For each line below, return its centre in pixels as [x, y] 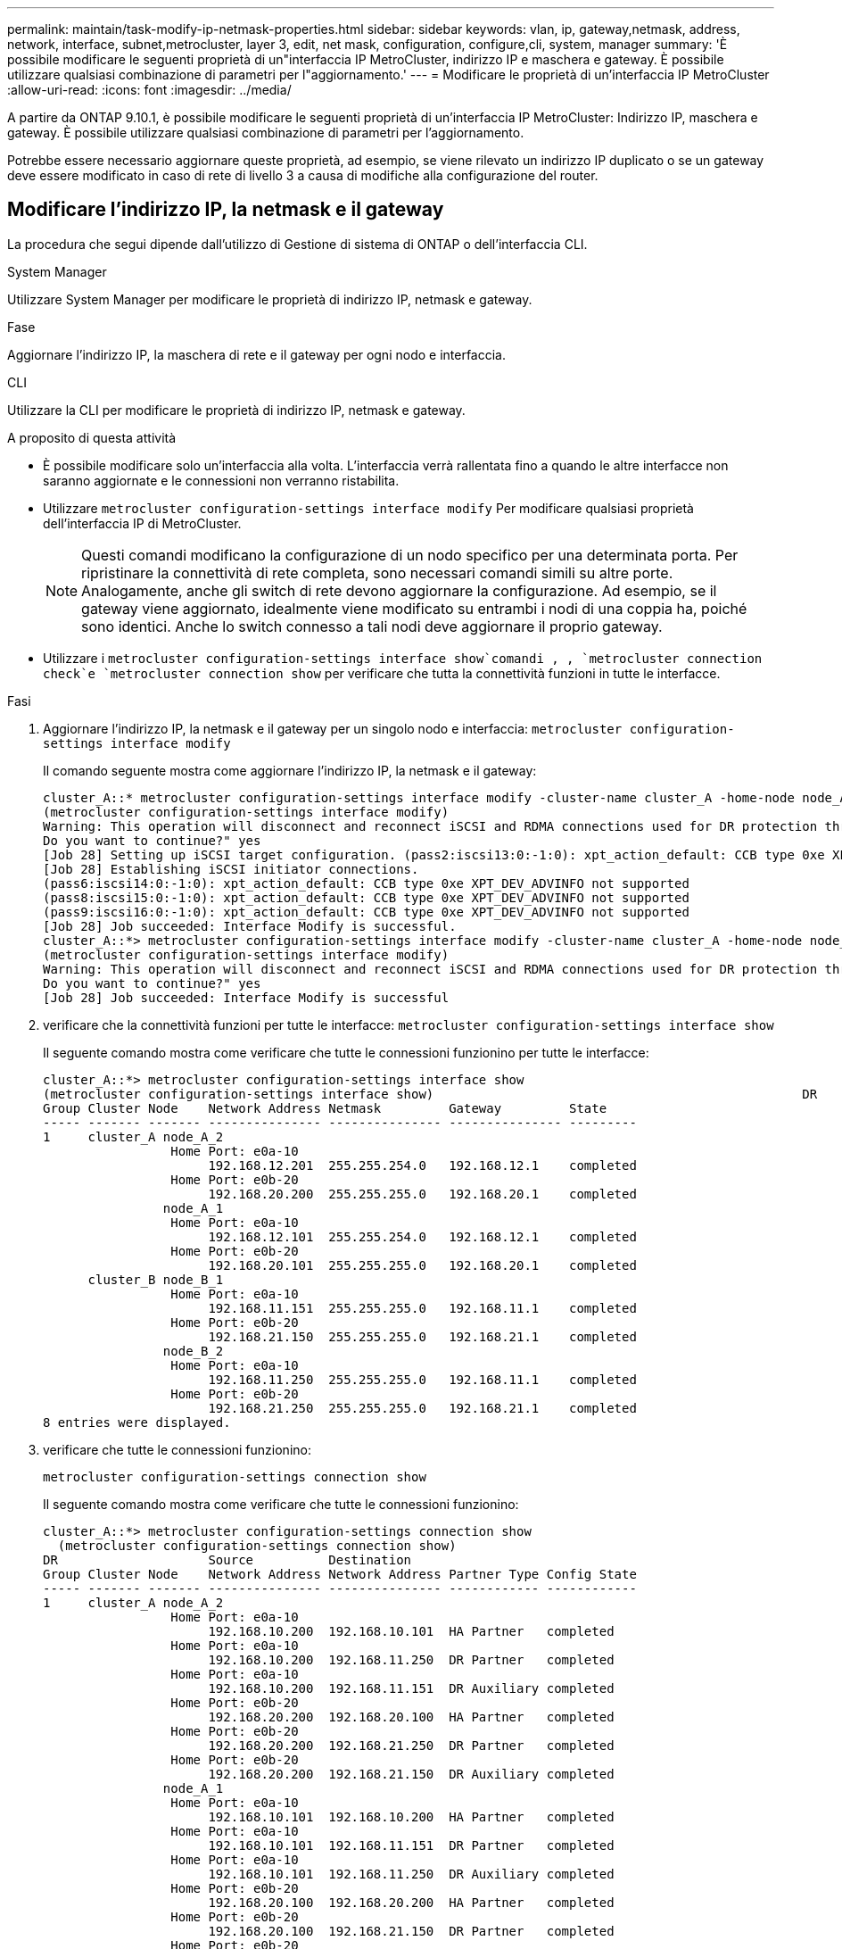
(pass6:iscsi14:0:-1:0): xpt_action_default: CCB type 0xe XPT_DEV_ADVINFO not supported [366, 883]
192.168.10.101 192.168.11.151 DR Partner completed [411, 1845]
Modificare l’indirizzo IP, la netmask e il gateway [226, 210]
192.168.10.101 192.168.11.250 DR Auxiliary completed [411, 1874]
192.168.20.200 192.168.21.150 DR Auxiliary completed [411, 1774]
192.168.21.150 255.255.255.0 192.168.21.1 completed [422, 1336]
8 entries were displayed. [137, 1422]
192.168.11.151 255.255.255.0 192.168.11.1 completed [422, 1308]
